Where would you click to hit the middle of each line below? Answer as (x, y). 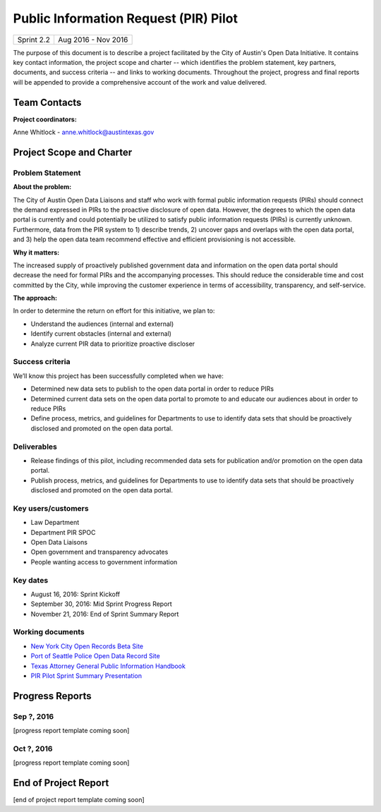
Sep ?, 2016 (34, 716)
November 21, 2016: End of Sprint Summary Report (105, 614)
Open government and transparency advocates (99, 552)
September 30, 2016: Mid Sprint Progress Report (101, 604)
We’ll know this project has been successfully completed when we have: (118, 376)
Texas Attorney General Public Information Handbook (108, 666)
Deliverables (35, 447)
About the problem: (42, 187)
